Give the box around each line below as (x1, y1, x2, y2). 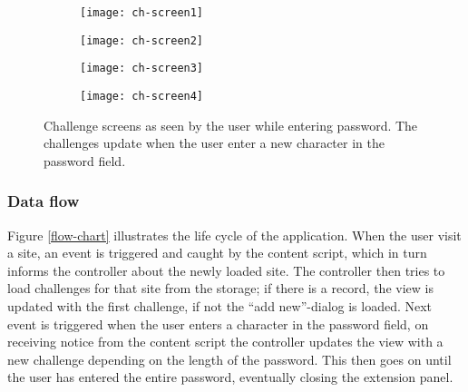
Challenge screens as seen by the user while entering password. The (44, 115, 418, 134)
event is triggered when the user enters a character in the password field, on (7, 314, 429, 333)
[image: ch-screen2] (80, 34, 204, 47)
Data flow (7, 190, 80, 212)
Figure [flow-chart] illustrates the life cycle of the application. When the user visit (7, 225, 462, 244)
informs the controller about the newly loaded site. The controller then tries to (7, 260, 445, 279)
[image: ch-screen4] (80, 89, 204, 103)
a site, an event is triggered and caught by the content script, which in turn (7, 243, 427, 262)
